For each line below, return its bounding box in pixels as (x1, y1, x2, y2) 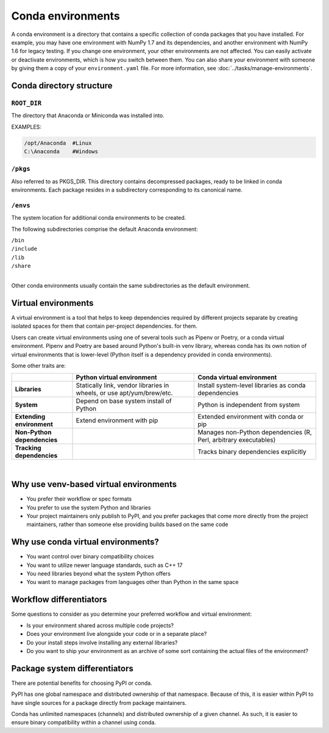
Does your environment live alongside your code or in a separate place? (26, 630, 207, 638)
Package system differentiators (11, 663, 134, 674)
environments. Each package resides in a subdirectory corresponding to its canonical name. (11, 186, 243, 193)
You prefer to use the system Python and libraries (26, 504, 151, 511)
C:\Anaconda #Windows (24, 148, 99, 155)
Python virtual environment (76, 373, 158, 381)
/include (11, 245, 38, 253)
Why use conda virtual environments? (11, 537, 160, 547)
